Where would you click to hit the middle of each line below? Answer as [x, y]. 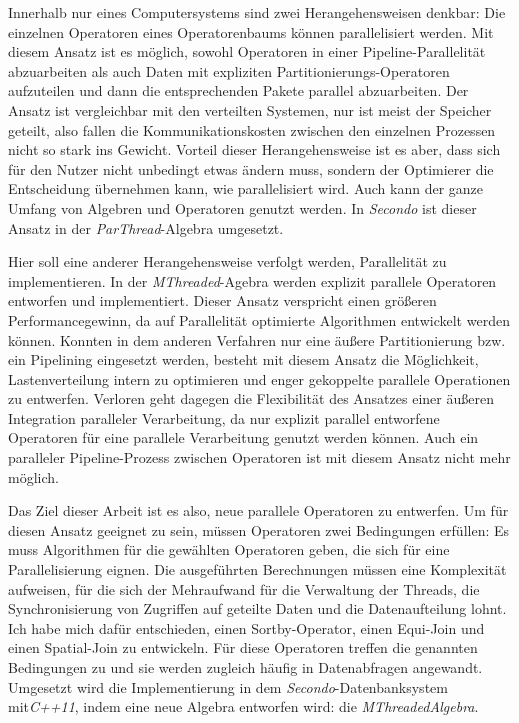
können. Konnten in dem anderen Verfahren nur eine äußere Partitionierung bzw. [257, 339]
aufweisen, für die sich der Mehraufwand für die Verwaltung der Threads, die [244, 588]
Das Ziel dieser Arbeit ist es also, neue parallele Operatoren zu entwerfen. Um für [258, 510]
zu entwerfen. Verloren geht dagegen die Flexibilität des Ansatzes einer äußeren [251, 398]
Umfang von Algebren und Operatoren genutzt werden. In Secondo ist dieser [242, 207]
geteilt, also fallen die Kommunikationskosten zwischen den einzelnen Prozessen [252, 129]
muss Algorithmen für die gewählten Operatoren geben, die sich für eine [229, 549]
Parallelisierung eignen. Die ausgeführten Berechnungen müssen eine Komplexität [257, 569]
